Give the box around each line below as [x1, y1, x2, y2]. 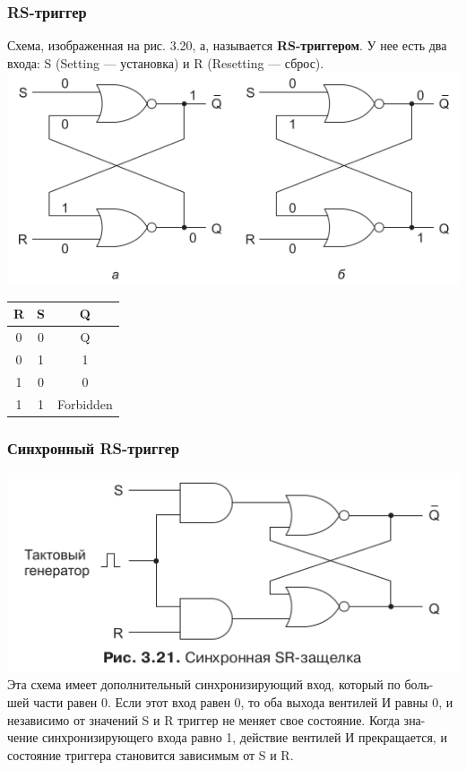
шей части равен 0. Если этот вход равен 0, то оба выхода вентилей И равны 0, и [7, 693, 453, 712]
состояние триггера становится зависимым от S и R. [7, 745, 294, 764]
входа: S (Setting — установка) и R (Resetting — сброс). [7, 53, 324, 72]
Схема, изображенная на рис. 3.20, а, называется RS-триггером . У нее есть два [7, 36, 447, 55]
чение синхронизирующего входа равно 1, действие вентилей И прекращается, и [7, 728, 447, 747]
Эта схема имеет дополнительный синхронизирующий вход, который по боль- [7, 675, 434, 694]
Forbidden [57, 394, 113, 413]
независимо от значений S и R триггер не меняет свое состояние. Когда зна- [7, 710, 426, 729]
